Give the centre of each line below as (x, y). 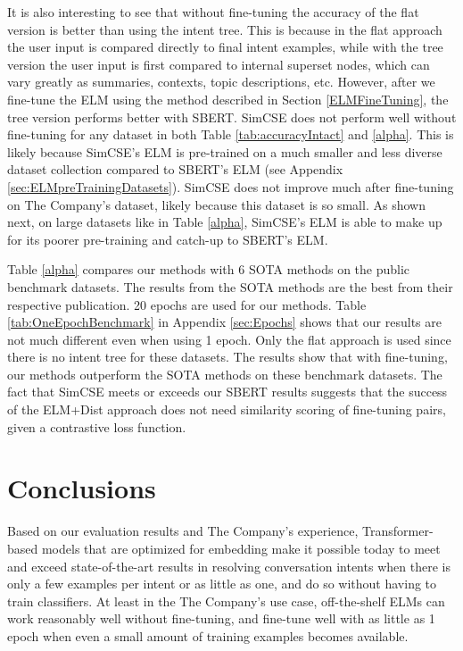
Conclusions (82, 488)
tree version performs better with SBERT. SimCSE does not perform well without (232, 117)
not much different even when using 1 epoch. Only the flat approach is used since (229, 339)
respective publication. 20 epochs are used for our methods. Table (187, 304)
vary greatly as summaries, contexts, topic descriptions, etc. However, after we (221, 82)
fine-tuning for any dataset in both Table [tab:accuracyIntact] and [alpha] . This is (231, 134)
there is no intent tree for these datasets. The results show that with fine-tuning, (227, 357)
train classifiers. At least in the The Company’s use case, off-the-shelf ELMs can (226, 601)
